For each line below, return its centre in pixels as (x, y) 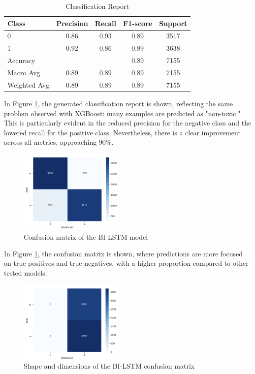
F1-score (138, 23)
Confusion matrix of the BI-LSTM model (86, 237)
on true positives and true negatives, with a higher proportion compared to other (126, 263)
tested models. (26, 273)
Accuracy (21, 60)
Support (173, 23)
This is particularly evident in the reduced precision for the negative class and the (128, 123)
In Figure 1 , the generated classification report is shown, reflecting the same (119, 103)
